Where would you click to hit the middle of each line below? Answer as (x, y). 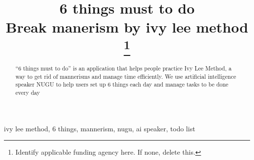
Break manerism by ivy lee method (127, 27)
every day (28, 92)
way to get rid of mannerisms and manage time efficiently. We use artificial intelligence (126, 76)
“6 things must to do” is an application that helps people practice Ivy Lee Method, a (123, 68)
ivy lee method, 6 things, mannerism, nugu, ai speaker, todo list (100, 128)
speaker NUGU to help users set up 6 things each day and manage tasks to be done (122, 84)
